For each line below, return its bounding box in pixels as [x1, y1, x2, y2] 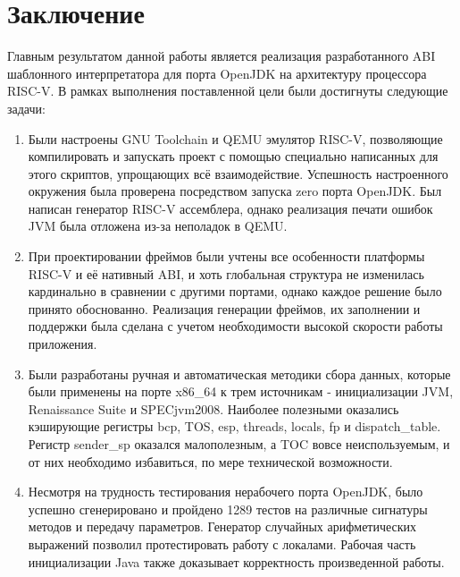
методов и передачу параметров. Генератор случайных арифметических [28, 517, 417, 536]
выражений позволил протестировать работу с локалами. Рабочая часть [28, 534, 416, 553]
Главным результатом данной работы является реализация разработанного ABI [7, 47, 436, 65]
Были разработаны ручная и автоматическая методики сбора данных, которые [28, 364, 451, 383]
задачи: [7, 98, 46, 117]
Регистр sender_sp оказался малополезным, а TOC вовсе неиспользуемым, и [28, 435, 450, 453]
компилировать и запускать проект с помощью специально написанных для [28, 147, 439, 165]
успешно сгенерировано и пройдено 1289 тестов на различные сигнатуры [28, 499, 428, 518]
